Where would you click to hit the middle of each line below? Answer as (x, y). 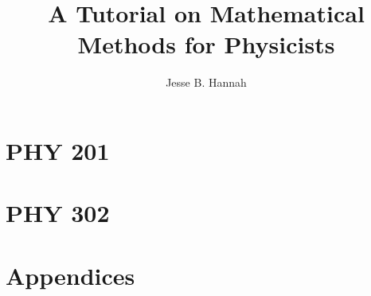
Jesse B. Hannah (206, 82)
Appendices (70, 275)
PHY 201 (58, 150)
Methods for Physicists (206, 44)
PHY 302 (58, 213)
